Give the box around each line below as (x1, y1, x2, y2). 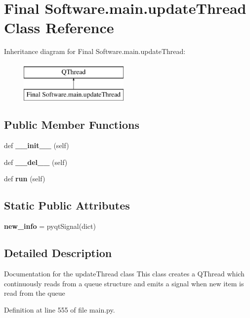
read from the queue (4, 288, 65, 298)
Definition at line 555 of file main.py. (4, 304, 115, 315)
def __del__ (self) (4, 157, 68, 167)
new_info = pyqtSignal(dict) (4, 221, 96, 231)
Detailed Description (4, 245, 112, 261)
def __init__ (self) (4, 140, 69, 151)
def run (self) (4, 173, 45, 184)
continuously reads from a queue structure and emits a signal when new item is (4, 278, 244, 288)
